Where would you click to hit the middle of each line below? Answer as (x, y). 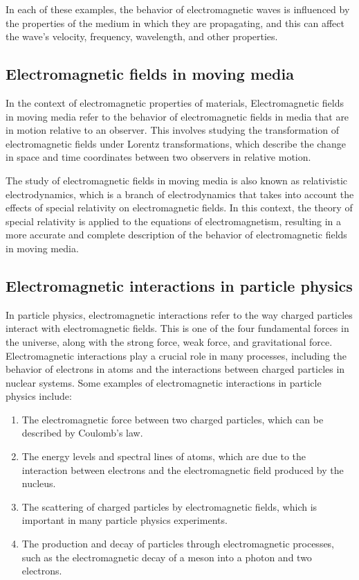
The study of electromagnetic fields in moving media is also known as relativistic (177, 180)
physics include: (39, 396)
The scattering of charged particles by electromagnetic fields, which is (169, 506)
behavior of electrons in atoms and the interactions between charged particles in (175, 369)
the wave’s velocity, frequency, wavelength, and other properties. (142, 36)
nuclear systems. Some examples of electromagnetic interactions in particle (164, 382)
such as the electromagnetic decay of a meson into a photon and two (167, 557)
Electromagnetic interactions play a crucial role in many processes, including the (176, 355)
